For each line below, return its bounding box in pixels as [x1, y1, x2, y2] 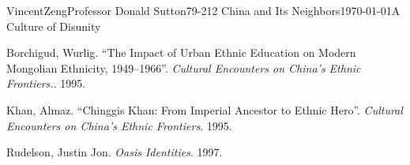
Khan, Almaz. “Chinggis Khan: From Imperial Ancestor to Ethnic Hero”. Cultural [6, 101, 403, 118]
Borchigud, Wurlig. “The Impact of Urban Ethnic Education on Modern [6, 44, 356, 61]
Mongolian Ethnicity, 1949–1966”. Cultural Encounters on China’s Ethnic [6, 59, 361, 76]
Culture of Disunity [6, 17, 101, 34]
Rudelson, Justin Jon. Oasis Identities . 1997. [6, 144, 223, 160]
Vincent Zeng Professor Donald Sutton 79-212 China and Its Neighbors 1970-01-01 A [6, 2, 401, 18]
